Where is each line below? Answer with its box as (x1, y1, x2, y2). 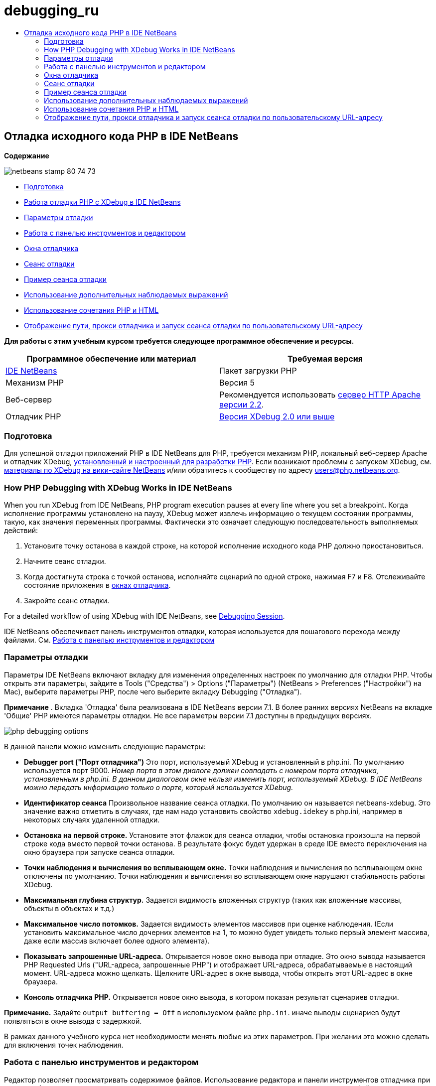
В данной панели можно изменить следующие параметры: (4, 742, 206, 751)
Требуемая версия (288, 353, 363, 364)
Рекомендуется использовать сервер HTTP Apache (219, 389, 421, 400)
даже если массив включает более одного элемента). (24, 936, 210, 945)
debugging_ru (4, 2, 99, 19)
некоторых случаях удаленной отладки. (24, 815, 160, 824)
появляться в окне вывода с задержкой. (4, 1016, 142, 1025)
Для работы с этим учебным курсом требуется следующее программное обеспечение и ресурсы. (4, 336, 354, 345)
